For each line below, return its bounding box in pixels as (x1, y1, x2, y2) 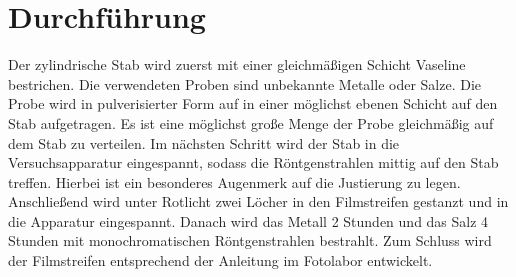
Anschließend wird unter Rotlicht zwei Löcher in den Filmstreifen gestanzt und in (8, 191, 509, 212)
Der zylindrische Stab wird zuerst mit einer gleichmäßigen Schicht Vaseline (8, 54, 466, 75)
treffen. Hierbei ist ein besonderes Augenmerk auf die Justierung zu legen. (8, 171, 461, 192)
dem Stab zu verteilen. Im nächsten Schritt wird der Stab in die (8, 132, 400, 153)
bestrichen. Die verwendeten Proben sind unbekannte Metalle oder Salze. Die (8, 73, 482, 94)
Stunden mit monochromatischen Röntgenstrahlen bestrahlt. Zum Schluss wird (8, 230, 492, 251)
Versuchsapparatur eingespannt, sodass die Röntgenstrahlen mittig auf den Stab (8, 152, 499, 173)
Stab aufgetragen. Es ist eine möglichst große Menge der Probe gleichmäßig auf (8, 112, 494, 133)
